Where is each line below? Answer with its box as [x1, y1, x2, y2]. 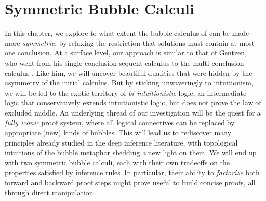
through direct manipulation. [5, 187, 95, 197]
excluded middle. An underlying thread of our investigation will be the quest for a [5, 107, 261, 118]
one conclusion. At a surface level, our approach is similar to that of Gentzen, [5, 47, 247, 58]
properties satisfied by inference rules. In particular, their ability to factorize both [5, 167, 260, 178]
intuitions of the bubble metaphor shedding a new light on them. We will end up [5, 147, 257, 158]
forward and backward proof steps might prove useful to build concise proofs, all [5, 177, 256, 188]
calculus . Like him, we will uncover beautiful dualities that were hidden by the [5, 67, 252, 78]
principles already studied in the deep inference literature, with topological [5, 137, 238, 148]
